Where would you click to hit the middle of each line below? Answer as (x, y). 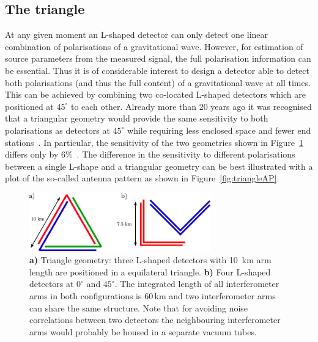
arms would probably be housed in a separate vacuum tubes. (143, 331)
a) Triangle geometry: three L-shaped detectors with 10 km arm (150, 260)
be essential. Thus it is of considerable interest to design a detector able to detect (157, 70)
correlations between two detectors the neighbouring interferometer (155, 320)
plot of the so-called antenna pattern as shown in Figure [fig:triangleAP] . (142, 178)
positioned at (29, 106)
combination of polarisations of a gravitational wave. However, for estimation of (154, 46)
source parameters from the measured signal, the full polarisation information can (158, 58)
